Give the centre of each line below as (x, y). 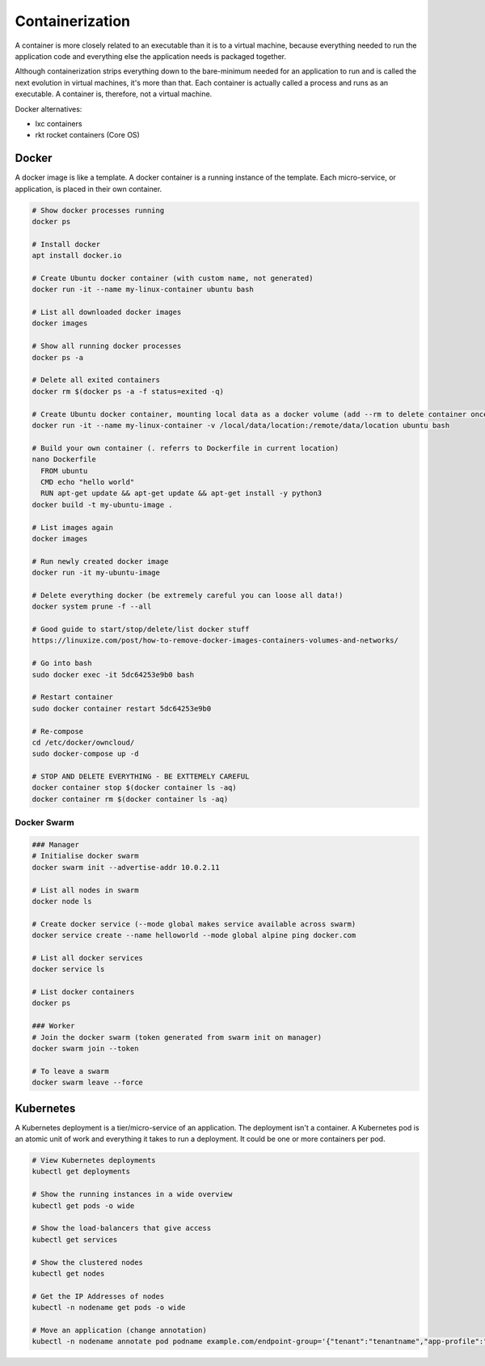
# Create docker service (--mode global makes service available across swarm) (194, 924)
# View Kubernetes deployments (94, 1160)
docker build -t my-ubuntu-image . (102, 505)
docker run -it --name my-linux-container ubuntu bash (143, 290)
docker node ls (62, 901)
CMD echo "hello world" (88, 482)
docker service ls (68, 969)
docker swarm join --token (85, 1049)
